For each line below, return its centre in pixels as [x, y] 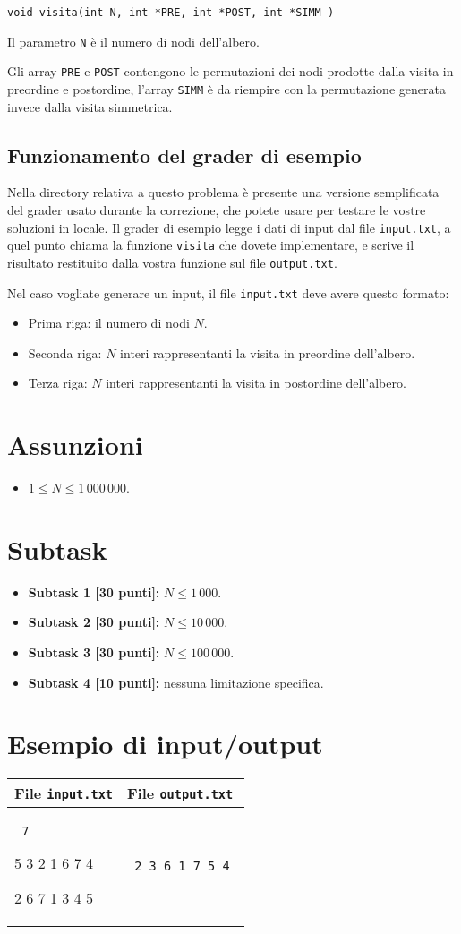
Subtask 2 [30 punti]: [94, 622]
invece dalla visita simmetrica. [90, 106]
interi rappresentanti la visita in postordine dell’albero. [256, 383]
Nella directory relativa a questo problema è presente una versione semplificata [223, 192]
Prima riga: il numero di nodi [109, 323]
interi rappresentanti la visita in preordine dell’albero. [268, 352]
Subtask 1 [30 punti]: [94, 591]
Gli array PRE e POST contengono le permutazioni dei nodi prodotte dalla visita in [230, 71]
